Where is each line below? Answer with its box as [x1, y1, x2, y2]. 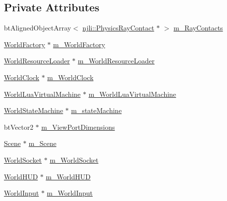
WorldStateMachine [4, 105, 63, 115]
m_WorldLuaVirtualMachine [88, 88, 177, 99]
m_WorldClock [47, 72, 94, 82]
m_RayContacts [174, 23, 223, 33]
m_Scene [28, 138, 56, 148]
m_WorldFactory [53, 39, 105, 49]
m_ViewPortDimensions [41, 121, 115, 132]
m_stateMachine [71, 105, 122, 115]
